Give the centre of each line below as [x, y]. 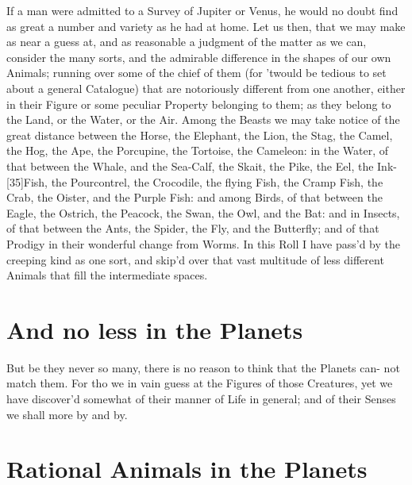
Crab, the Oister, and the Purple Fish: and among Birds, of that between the [194, 197]
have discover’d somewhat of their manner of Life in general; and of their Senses [201, 398]
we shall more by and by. [67, 414]
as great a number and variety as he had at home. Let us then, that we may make [206, 26]
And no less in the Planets [155, 329]
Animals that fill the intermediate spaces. [107, 275]
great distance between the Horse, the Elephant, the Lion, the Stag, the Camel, [200, 135]
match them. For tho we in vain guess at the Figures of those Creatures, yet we [200, 383]
